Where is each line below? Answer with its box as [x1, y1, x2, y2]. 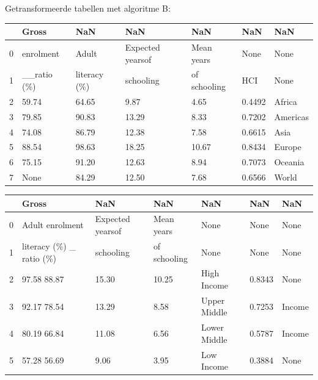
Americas [274, 110, 309, 123]
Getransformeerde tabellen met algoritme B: [5, 2, 171, 14]
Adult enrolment [22, 218, 84, 231]
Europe [274, 140, 301, 153]
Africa [274, 95, 297, 107]
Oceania [274, 156, 305, 168]
